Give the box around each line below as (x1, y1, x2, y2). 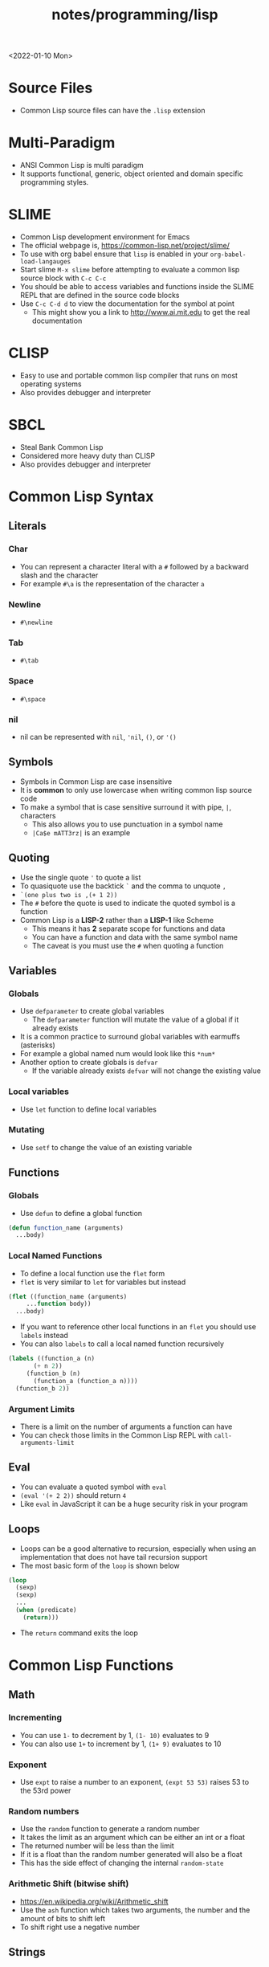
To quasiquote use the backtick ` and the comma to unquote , (19, 881, 226, 891)
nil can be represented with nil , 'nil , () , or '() (19, 732, 177, 741)
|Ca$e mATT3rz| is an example (31, 827, 131, 837)
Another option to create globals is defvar (19, 1058, 158, 1067)
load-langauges (19, 258, 71, 266)
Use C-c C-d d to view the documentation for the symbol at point (19, 299, 235, 308)
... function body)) (26, 1300, 92, 1308)
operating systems (19, 379, 82, 389)
